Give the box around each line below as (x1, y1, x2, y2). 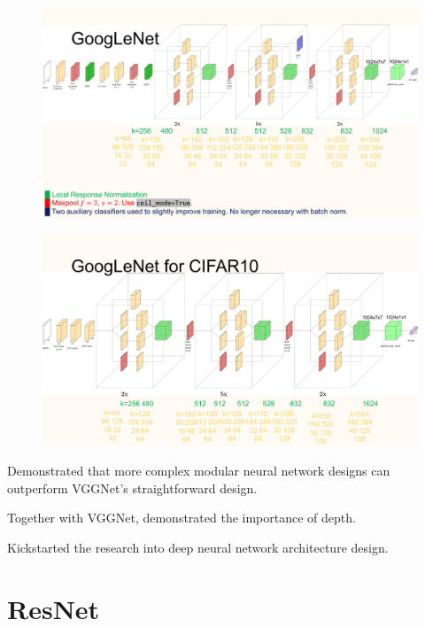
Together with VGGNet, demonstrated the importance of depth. (7, 508, 356, 527)
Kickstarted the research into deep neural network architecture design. (7, 538, 389, 556)
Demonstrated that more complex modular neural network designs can (7, 461, 390, 480)
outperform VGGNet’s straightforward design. (7, 478, 258, 497)
